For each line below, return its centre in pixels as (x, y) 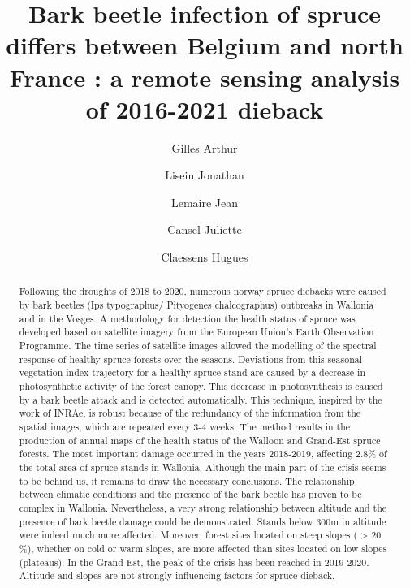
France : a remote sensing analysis (205, 77)
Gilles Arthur (205, 147)
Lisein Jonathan (205, 175)
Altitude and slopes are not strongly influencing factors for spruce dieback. (177, 575)
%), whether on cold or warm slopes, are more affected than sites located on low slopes (203, 548)
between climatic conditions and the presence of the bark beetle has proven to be (190, 494)
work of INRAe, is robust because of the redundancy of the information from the (190, 413)
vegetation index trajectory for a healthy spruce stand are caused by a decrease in (192, 372)
